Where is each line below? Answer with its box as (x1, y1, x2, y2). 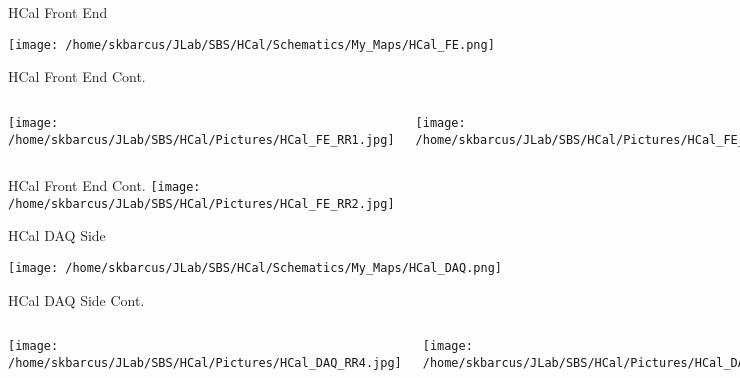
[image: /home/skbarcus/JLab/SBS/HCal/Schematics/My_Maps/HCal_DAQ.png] (8, 261, 502, 276)
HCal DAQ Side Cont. (8, 289, 145, 310)
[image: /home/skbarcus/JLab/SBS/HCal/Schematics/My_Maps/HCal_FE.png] (8, 37, 495, 52)
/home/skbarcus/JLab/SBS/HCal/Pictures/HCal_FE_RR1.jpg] (8, 132, 395, 147)
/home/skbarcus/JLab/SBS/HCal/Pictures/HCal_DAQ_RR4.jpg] (8, 355, 402, 370)
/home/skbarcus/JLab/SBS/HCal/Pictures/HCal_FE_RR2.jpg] (8, 196, 395, 211)
